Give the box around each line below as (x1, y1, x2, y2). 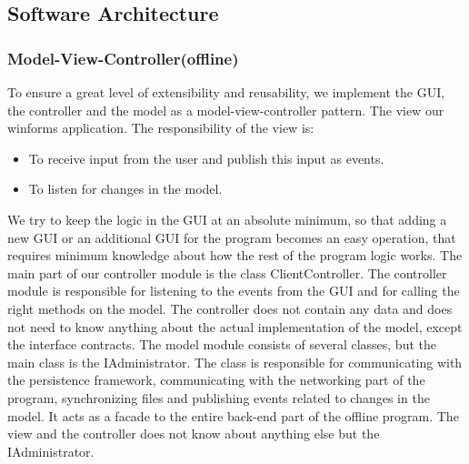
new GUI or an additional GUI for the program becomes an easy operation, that (7, 227, 456, 247)
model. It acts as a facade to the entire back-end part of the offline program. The (7, 406, 459, 425)
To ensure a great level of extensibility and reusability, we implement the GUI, (7, 83, 445, 101)
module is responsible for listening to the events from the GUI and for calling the (7, 281, 460, 300)
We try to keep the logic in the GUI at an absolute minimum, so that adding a (7, 209, 447, 228)
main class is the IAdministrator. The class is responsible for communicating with (7, 352, 463, 371)
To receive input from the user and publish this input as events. (28, 148, 384, 167)
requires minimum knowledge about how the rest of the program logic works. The (7, 246, 463, 265)
